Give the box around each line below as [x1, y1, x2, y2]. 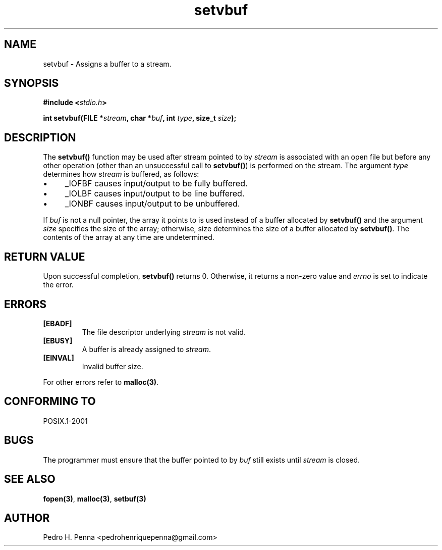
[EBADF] [43, 319, 72, 328]
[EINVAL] [43, 353, 74, 362]
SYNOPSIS [4, 77, 59, 90]
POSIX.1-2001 [43, 416, 88, 425]
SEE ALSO [4, 473, 56, 486]
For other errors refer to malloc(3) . [43, 377, 159, 386]
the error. [43, 280, 74, 289]
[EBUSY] [43, 336, 73, 345]
